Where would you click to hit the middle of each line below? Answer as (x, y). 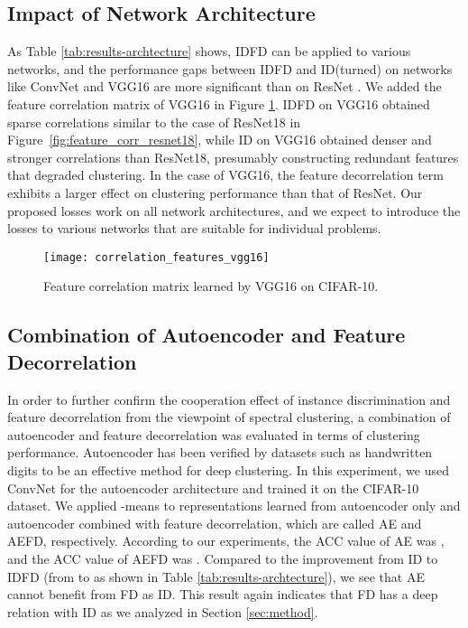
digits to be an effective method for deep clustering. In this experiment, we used (228, 469)
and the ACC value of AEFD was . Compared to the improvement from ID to (223, 558)
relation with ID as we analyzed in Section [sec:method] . (163, 611)
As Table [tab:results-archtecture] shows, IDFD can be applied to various (209, 51)
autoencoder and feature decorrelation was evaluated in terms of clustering (214, 434)
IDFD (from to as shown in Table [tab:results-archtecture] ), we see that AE (216, 576)
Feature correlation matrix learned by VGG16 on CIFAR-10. (211, 286)
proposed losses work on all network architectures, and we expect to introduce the (234, 210)
